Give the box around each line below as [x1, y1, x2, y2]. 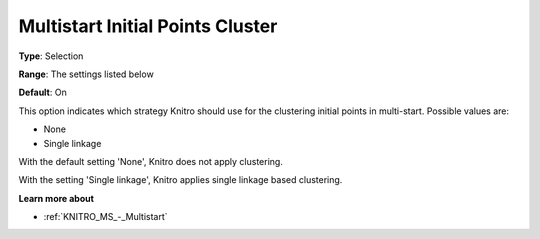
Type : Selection [18, 50, 84, 62]
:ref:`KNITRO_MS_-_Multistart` [43, 211, 169, 223]
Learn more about [18, 192, 95, 204]
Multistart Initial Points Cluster [18, 15, 278, 37]
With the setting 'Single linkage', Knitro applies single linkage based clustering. [18, 174, 343, 186]
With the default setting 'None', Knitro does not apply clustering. [18, 155, 284, 167]
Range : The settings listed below [18, 68, 154, 80]
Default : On [18, 86, 67, 99]
